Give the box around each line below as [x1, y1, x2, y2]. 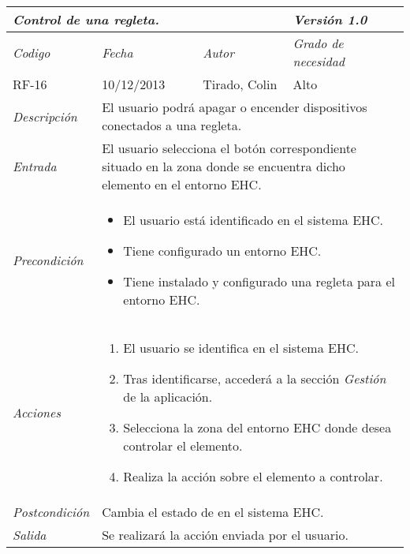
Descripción [13, 107, 77, 125]
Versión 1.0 [293, 10, 367, 28]
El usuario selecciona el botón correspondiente [102, 139, 356, 157]
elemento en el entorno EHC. [102, 175, 262, 193]
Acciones [13, 402, 61, 421]
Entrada [13, 157, 57, 175]
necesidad [293, 52, 345, 70]
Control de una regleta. [13, 10, 159, 28]
